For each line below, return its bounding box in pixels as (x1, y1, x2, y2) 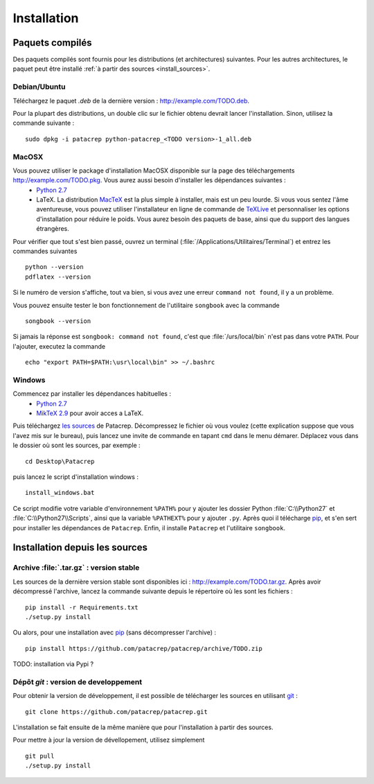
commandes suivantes (12, 247, 78, 256)
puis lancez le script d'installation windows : (12, 473, 139, 481)
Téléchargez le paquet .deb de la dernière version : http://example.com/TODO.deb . (12, 96, 249, 105)
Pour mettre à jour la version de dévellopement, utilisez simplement (12, 735, 205, 744)
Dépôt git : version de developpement (12, 677, 143, 686)
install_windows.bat (25, 489, 95, 497)
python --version (25, 263, 84, 271)
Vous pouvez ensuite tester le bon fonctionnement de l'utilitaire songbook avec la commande (12, 301, 280, 309)
